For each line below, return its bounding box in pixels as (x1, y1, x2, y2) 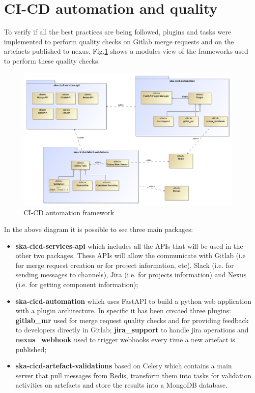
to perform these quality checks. (4, 55, 100, 65)
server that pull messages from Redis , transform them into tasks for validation (15, 370, 252, 380)
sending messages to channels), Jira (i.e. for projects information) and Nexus (15, 269, 247, 280)
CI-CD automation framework (24, 207, 114, 218)
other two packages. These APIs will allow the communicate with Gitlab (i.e (15, 250, 246, 261)
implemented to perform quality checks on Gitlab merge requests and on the (4, 36, 234, 46)
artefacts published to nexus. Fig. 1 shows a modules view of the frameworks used (4, 46, 249, 56)
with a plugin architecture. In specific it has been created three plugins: (15, 305, 231, 316)
